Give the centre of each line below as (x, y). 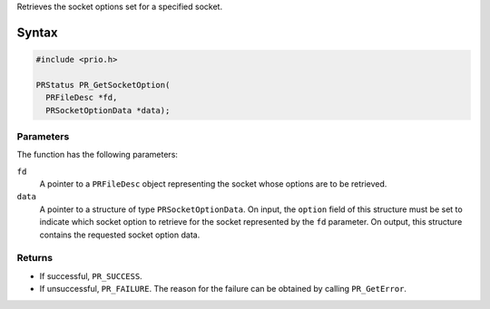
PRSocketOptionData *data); (108, 110)
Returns (35, 258)
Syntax (37, 32)
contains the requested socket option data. (120, 235)
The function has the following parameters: (98, 155)
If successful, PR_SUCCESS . (91, 275)
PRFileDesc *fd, (82, 98)
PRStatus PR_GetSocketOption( (103, 85)
